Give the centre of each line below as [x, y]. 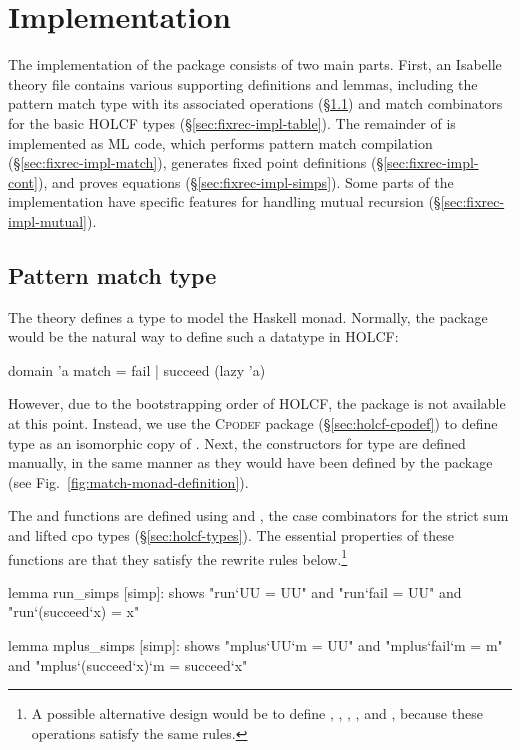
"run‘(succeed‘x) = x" [74, 611]
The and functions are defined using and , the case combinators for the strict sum [258, 515]
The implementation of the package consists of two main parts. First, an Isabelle [255, 64]
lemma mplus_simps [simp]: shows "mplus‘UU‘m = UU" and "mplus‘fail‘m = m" [255, 645]
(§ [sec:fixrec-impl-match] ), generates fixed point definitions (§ [196, 162]
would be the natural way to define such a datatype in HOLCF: [203, 336]
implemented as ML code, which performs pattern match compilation [220, 142]
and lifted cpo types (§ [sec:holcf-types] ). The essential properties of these [231, 535]
